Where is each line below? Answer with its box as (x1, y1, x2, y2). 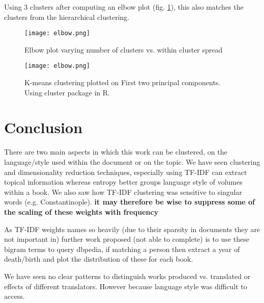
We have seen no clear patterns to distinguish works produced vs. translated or (4, 270, 251, 281)
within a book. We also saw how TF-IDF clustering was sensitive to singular (4, 186, 242, 197)
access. (4, 291, 25, 301)
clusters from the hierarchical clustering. (4, 11, 130, 22)
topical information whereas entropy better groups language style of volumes (4, 176, 243, 187)
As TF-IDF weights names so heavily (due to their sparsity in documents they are (4, 223, 260, 234)
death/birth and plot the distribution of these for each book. (4, 254, 193, 264)
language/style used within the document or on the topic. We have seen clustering (4, 157, 260, 167)
